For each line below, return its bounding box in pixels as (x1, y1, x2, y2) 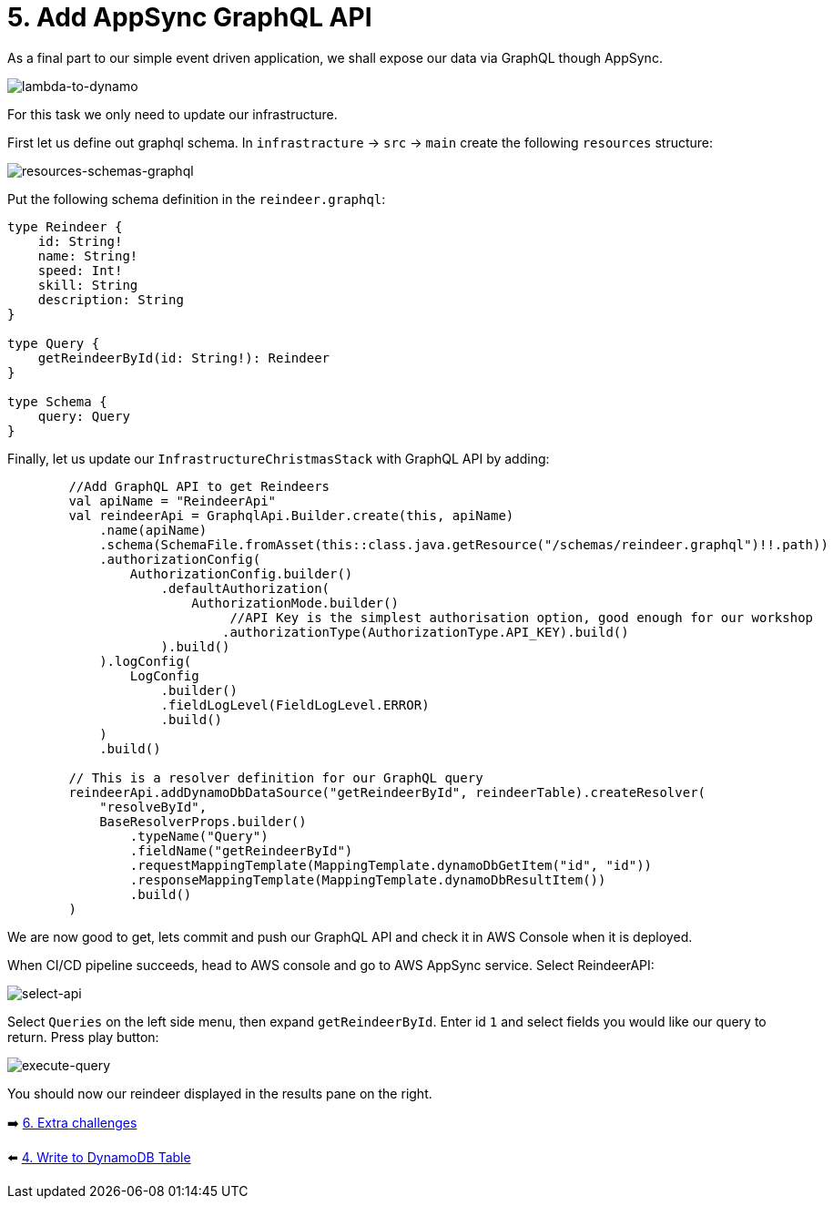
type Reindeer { (7, 219, 123, 234)
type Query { (7, 335, 100, 351)
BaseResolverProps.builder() (99, 813, 307, 829)
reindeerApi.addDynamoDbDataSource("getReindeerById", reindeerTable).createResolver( (68, 784, 706, 800)
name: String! (37, 248, 138, 263)
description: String (37, 291, 184, 307)
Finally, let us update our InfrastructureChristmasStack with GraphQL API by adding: (7, 450, 550, 466)
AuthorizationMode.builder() (191, 595, 399, 610)
